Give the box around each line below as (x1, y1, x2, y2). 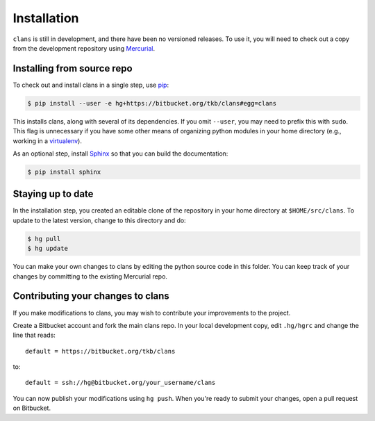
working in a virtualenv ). (12, 136, 83, 145)
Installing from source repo (12, 63, 133, 74)
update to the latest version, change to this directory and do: (12, 216, 187, 224)
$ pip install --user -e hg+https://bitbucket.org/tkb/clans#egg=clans (27, 99, 277, 107)
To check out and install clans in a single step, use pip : (12, 81, 169, 89)
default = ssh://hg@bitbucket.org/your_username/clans (25, 379, 216, 387)
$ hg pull (27, 235, 61, 242)
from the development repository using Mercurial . (12, 44, 156, 52)
